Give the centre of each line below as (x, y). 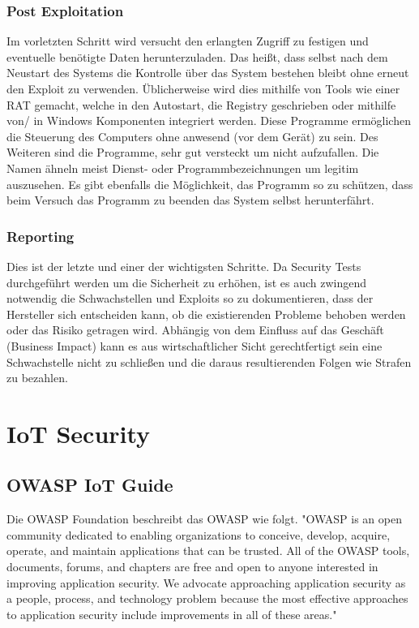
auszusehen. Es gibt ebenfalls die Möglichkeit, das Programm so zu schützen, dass (210, 184)
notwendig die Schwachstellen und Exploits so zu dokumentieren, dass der (190, 298)
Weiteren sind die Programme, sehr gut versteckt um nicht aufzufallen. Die (193, 152)
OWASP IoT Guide (90, 485)
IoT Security (79, 433)
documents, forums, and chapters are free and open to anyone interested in (192, 567)
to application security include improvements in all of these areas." (172, 614)
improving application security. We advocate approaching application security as (206, 582)
